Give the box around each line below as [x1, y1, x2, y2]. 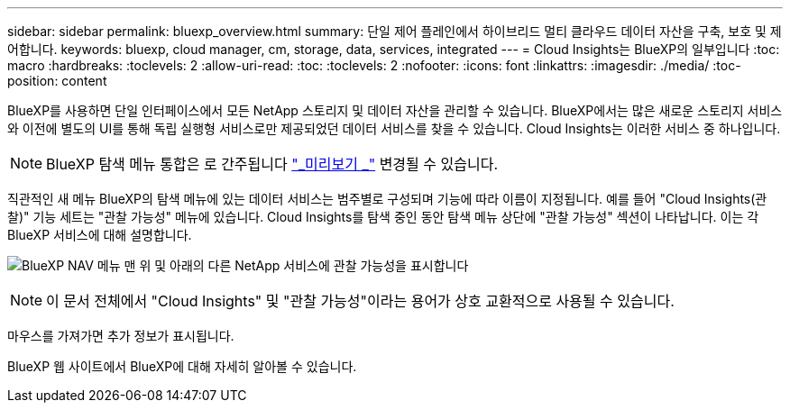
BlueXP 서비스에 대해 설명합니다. [7, 227, 192, 242]
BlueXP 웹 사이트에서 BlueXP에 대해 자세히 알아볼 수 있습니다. [7, 359, 357, 374]
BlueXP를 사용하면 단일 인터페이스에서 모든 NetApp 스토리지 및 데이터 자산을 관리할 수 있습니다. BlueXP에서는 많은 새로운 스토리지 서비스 [7, 103, 783, 118]
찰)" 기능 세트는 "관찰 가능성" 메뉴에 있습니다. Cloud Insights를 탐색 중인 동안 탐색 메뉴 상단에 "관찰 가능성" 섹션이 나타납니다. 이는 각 [7, 209, 759, 224]
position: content [7, 73, 107, 88]
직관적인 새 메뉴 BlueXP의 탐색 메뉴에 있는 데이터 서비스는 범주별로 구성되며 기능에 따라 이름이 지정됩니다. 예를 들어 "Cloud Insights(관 [7, 191, 767, 206]
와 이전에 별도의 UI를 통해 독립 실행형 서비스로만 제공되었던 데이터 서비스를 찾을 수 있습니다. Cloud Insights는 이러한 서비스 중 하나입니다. [7, 121, 781, 136]
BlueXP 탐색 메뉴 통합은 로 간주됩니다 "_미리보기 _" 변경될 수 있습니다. [46, 155, 499, 173]
